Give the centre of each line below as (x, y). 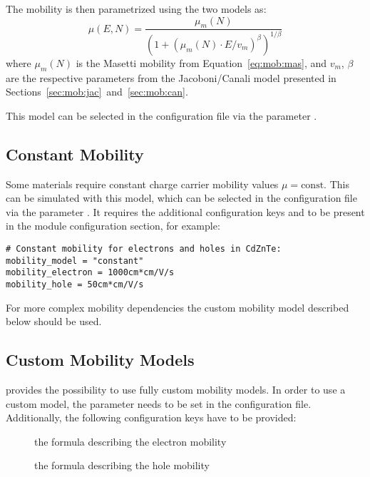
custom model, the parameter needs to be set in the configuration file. (159, 403)
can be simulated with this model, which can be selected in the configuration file (181, 198)
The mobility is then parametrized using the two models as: (136, 9)
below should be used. (54, 321)
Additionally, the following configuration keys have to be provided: (151, 417)
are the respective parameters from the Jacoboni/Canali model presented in (171, 77)
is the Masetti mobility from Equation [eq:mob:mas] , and (201, 62)
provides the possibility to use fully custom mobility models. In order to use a (176, 389)
